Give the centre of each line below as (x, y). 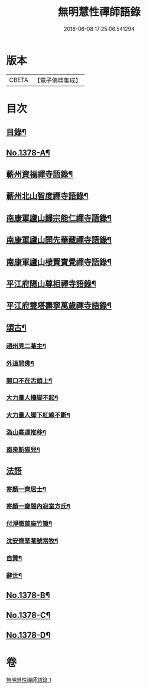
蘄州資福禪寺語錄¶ (40, 174)
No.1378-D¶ (28, 635)
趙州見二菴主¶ (26, 346)
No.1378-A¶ (28, 153)
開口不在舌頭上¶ (29, 380)
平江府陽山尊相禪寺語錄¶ (51, 284)
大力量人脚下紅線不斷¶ (38, 415)
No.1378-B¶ (28, 595)
